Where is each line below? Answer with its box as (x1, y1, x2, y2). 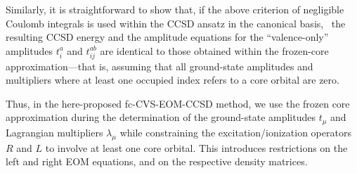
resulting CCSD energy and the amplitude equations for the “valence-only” (6, 30, 329, 44)
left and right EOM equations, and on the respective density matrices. (6, 154, 308, 169)
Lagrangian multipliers (6, 124, 103, 139)
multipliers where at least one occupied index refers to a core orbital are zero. (6, 72, 339, 87)
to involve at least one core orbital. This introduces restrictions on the (45, 140, 348, 155)
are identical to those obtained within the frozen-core (100, 43, 329, 58)
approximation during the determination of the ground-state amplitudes (6, 110, 316, 124)
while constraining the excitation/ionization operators (119, 124, 351, 139)
